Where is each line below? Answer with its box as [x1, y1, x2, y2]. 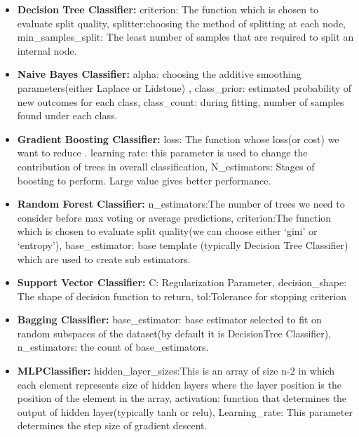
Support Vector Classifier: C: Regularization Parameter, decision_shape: [17, 275, 347, 290]
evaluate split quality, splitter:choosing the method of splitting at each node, [17, 15, 346, 30]
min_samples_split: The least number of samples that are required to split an [17, 29, 354, 44]
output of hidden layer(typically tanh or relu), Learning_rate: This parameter [17, 404, 353, 419]
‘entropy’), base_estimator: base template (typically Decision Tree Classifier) [17, 237, 348, 252]
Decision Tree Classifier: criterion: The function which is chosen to [17, 2, 319, 16]
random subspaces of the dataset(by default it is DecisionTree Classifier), [17, 325, 332, 340]
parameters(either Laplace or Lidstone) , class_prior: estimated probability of [17, 80, 352, 95]
